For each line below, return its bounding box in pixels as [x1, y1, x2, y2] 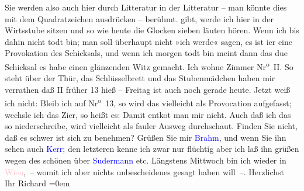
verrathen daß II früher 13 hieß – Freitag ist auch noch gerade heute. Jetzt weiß [5, 83, 291, 95]
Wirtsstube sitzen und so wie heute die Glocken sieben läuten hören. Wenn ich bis [5, 24, 299, 36]
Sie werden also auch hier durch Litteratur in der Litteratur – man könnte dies [5, 1, 287, 13]
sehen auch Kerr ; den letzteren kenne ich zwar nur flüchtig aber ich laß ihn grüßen [5, 143, 299, 155]
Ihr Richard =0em [5, 177, 70, 189]
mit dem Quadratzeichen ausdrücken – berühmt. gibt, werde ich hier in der [5, 12, 274, 25]
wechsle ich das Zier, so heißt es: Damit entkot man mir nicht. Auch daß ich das [5, 108, 291, 120]
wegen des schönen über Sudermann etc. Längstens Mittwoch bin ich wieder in [5, 154, 286, 166]
